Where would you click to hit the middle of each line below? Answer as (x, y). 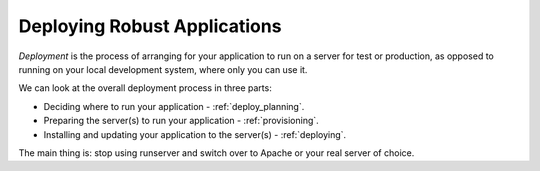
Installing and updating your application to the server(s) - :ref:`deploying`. (195, 134)
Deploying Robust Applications (150, 26)
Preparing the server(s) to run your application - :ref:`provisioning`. (181, 121)
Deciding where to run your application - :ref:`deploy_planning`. (174, 106)
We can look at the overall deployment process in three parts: (145, 88)
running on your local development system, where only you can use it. (163, 69)
